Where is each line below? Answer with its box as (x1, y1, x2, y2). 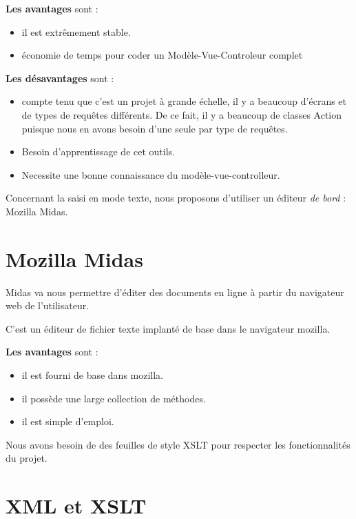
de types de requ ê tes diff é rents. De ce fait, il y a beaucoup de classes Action (21, 107, 342, 121)
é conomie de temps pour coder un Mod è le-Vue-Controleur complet (21, 48, 303, 62)
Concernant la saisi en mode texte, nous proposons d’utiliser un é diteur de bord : (6, 190, 346, 205)
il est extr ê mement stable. (21, 24, 131, 39)
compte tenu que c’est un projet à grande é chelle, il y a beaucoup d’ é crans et (21, 94, 347, 108)
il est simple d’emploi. (21, 414, 114, 429)
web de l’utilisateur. (6, 298, 90, 313)
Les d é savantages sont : (6, 70, 114, 85)
